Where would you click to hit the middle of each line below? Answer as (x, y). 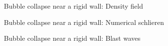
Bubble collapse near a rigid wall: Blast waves (72, 38)
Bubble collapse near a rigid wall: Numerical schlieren (84, 22)
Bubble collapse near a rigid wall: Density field (74, 6)
